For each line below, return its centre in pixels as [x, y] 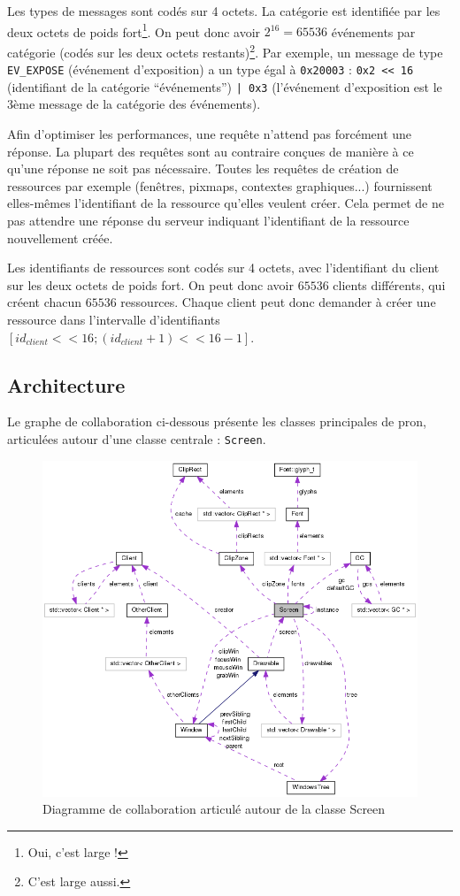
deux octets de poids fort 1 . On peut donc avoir [134, 30]
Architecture [66, 384]
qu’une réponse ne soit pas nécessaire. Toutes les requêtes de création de [203, 168]
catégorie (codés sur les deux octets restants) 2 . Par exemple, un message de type [225, 50]
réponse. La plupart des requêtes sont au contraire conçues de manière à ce [211, 151]
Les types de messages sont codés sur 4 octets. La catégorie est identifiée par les [224, 11]
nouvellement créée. [60, 237]
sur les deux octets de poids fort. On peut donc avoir [150, 284]
